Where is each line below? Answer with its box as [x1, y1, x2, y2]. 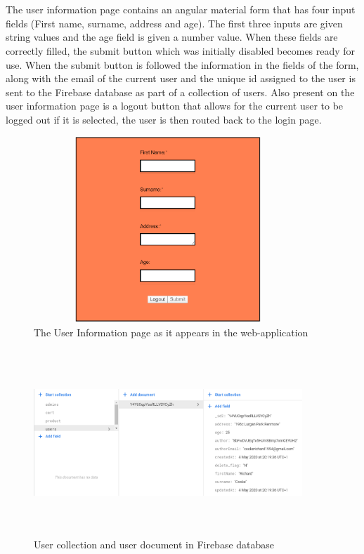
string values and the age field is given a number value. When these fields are [6, 29, 338, 44]
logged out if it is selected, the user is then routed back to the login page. [6, 112, 322, 126]
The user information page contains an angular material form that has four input [6, 2, 356, 17]
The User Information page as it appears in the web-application [34, 324, 308, 339]
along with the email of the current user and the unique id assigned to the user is [6, 71, 356, 86]
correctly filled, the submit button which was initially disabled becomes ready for [6, 43, 356, 58]
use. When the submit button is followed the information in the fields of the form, [6, 57, 359, 72]
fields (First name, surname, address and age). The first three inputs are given [6, 15, 343, 30]
